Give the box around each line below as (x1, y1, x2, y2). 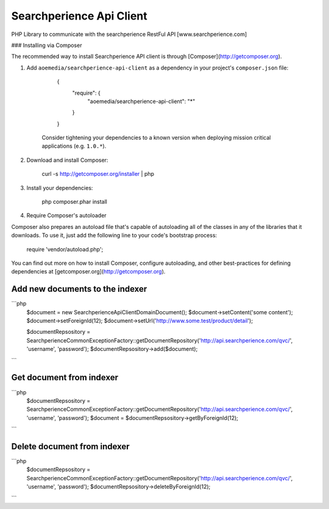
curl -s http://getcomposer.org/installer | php (41, 170, 155, 178)
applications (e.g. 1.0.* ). (41, 142, 107, 150)
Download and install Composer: (26, 156, 108, 164)
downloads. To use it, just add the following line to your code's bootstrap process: (11, 232, 218, 239)
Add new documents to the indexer (11, 284, 147, 294)
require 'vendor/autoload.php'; (26, 245, 104, 253)
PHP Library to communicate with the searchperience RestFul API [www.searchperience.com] (11, 31, 247, 38)
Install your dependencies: (26, 184, 93, 192)
